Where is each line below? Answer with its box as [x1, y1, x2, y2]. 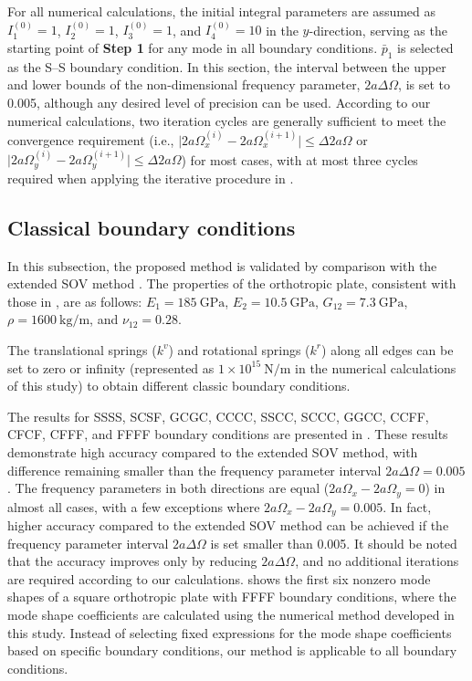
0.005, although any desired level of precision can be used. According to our [7, 92, 431, 111]
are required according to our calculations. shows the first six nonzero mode [7, 569, 431, 588]
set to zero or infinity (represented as [7, 358, 215, 377]
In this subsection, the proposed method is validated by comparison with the [7, 256, 437, 275]
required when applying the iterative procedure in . [7, 168, 294, 187]
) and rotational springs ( [168, 340, 310, 359]
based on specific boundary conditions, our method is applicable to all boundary [7, 641, 457, 660]
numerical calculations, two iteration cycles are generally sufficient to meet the [7, 110, 446, 130]
